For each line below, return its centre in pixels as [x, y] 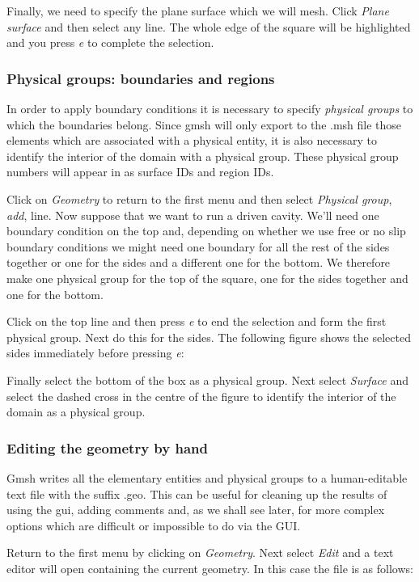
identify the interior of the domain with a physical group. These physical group [203, 156]
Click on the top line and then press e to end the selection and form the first [197, 321]
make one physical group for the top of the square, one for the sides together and [207, 278]
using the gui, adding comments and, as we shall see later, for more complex [196, 510]
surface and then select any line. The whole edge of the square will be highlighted [209, 26]
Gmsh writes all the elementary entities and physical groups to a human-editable [207, 477]
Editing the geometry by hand [107, 447]
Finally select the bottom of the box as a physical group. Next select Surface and [207, 380]
